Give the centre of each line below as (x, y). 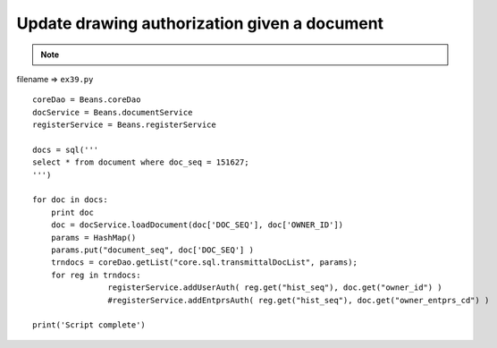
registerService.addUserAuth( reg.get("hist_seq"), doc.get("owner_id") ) (275, 288)
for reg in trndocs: (96, 275)
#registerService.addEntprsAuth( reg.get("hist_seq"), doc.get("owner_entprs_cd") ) (299, 300)
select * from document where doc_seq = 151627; (141, 162)
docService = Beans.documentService (113, 112)
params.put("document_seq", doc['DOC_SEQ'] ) (152, 250)
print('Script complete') (89, 325)
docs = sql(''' (66, 149)
